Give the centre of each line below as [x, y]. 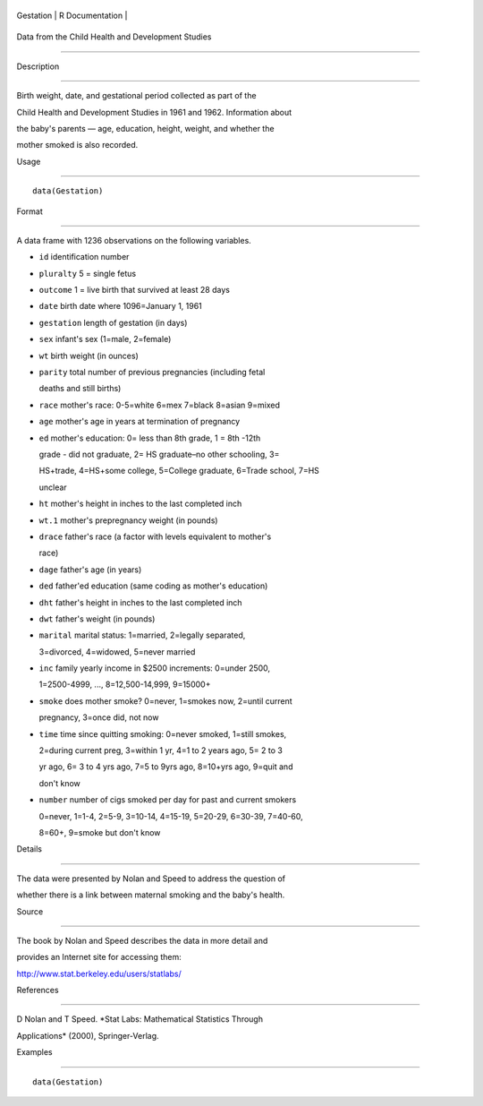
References [38, 990]
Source [30, 911]
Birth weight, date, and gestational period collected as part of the [136, 96]
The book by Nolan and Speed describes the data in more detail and [142, 940]
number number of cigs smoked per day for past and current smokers [168, 800]
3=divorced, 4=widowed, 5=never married [117, 652]
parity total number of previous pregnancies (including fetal [152, 373]
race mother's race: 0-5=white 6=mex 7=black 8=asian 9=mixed [160, 405]
